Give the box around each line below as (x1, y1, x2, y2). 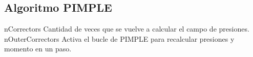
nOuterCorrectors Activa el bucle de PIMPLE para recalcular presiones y (4, 33, 235, 44)
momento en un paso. (4, 43, 72, 54)
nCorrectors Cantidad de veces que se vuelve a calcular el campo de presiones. (4, 23, 249, 34)
